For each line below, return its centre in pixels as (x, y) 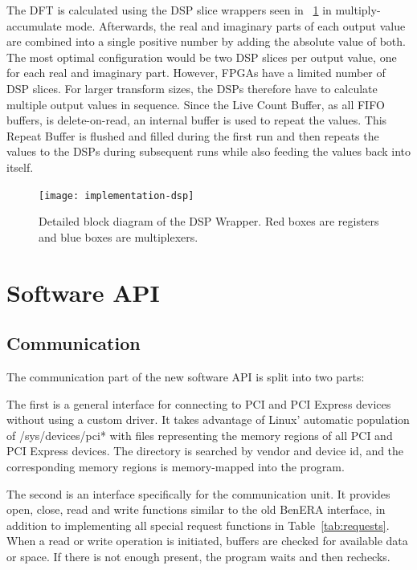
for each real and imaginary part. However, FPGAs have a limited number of (196, 73)
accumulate (34, 25)
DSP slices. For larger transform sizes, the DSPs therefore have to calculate (192, 88)
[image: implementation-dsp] (117, 195)
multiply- (358, 10)
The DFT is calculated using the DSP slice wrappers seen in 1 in (169, 10)
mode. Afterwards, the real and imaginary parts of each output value (235, 25)
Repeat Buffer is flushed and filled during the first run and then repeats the (193, 135)
